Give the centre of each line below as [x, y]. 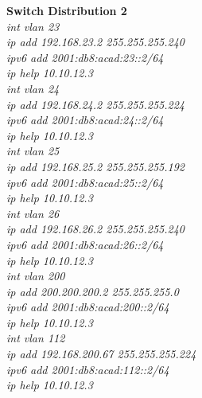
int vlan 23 [33, 26]
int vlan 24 [33, 88]
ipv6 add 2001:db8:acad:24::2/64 [85, 120]
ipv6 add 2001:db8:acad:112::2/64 [88, 369]
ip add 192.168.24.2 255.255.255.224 [95, 104]
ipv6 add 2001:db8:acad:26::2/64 [85, 244]
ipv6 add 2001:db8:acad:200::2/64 [88, 307]
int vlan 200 [36, 276]
